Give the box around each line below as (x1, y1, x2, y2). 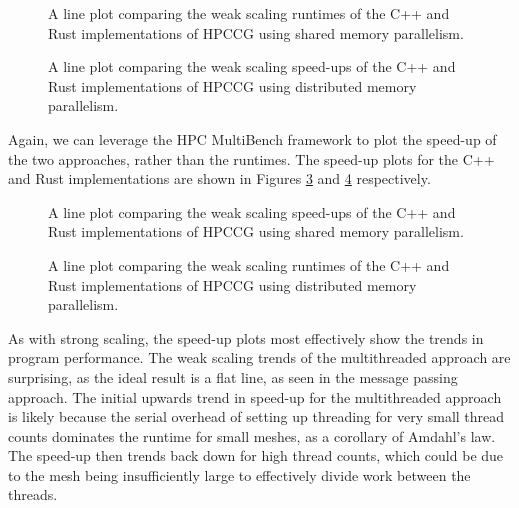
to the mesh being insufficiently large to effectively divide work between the (8, 464, 471, 485)
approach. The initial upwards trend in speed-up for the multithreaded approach (8, 386, 502, 407)
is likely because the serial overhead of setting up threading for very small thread (8, 406, 505, 427)
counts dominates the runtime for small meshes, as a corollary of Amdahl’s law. (8, 425, 496, 446)
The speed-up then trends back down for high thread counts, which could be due (8, 445, 504, 466)
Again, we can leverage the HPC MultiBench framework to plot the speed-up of (8, 128, 497, 149)
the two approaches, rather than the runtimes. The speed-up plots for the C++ (8, 148, 495, 169)
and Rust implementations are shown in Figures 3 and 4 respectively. (8, 168, 431, 189)
